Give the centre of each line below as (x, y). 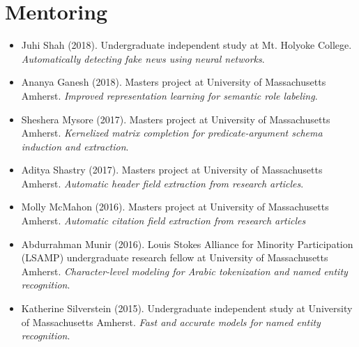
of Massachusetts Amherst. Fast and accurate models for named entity (171, 322)
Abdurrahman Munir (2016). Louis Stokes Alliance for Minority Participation (187, 244)
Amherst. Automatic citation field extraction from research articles (163, 221)
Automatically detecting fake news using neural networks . (143, 58)
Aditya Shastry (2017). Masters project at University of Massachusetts (172, 170)
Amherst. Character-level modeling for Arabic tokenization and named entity (184, 271)
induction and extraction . (75, 146)
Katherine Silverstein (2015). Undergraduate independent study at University (187, 308)
